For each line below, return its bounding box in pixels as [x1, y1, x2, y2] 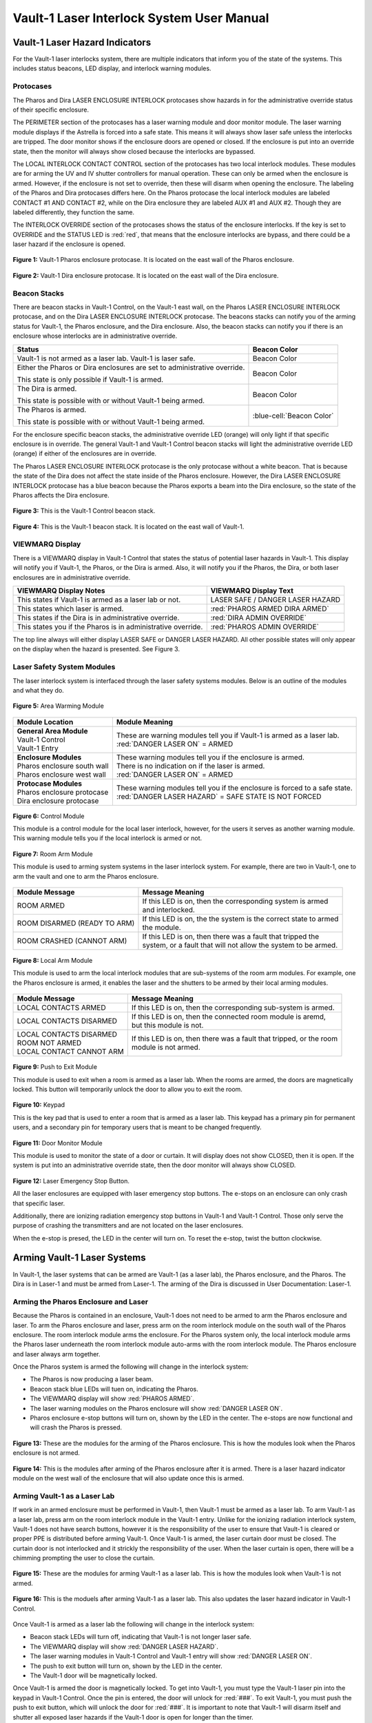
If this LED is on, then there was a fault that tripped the [142, 932, 320, 941]
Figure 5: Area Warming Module [12, 702, 105, 710]
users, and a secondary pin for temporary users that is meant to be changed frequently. [12, 1123, 262, 1132]
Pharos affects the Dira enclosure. [12, 491, 110, 499]
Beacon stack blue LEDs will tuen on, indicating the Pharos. [30, 1385, 199, 1393]
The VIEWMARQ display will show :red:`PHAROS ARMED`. [30, 1394, 194, 1403]
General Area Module [17, 726, 88, 735]
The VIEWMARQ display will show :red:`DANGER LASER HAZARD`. [30, 1642, 218, 1651]
